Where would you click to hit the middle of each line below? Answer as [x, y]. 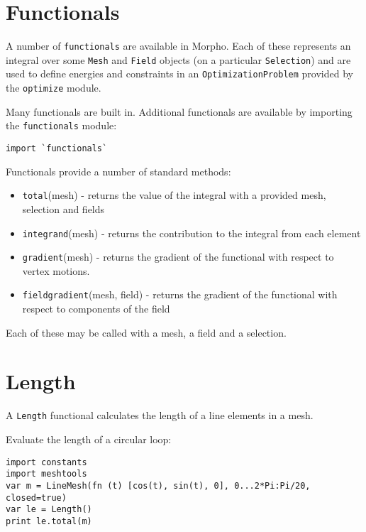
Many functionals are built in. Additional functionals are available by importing [179, 111]
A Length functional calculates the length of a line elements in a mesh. [160, 415]
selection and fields [63, 208]
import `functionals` [57, 148]
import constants [46, 462]
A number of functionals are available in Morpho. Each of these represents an [178, 46]
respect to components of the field [96, 309]
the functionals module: [61, 125]
